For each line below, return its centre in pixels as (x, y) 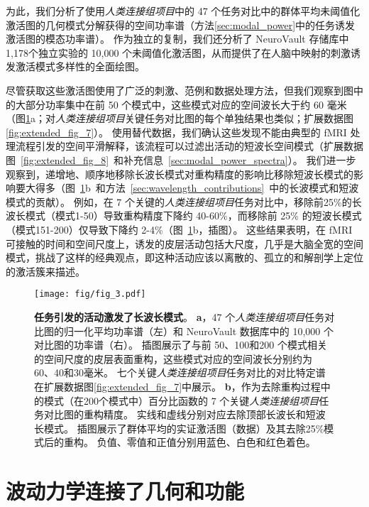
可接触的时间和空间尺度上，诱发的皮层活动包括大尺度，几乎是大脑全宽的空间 (184, 243)
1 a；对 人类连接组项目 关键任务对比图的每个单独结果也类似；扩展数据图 (189, 118)
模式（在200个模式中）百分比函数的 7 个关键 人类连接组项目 (181, 400)
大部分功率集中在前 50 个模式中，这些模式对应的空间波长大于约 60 (169, 104)
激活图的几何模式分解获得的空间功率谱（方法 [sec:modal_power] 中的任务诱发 (181, 24)
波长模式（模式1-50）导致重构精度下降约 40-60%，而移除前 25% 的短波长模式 (184, 216)
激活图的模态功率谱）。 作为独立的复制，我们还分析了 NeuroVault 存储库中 (177, 39)
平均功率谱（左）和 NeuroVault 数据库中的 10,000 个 (213, 331)
